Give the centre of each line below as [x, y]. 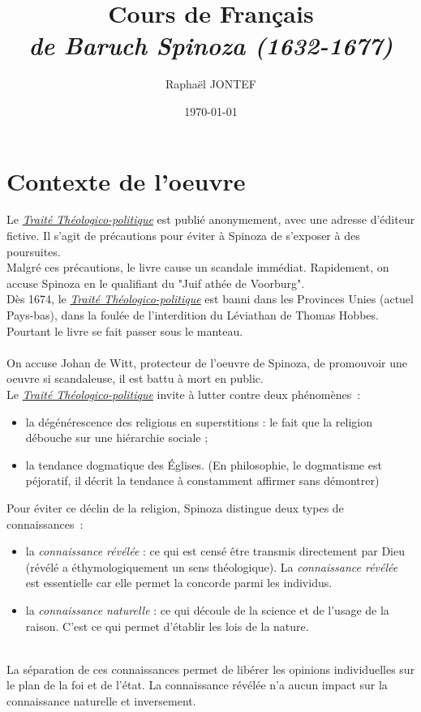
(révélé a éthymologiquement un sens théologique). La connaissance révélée [212, 566]
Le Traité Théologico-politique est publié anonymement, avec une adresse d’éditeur [211, 219]
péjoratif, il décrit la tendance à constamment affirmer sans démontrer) [202, 480]
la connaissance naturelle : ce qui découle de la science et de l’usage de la [207, 609]
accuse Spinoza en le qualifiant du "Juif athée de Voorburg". [156, 283]
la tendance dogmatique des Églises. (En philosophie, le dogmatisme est [204, 464]
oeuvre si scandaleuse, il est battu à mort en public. [135, 378]
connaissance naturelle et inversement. [101, 700]
